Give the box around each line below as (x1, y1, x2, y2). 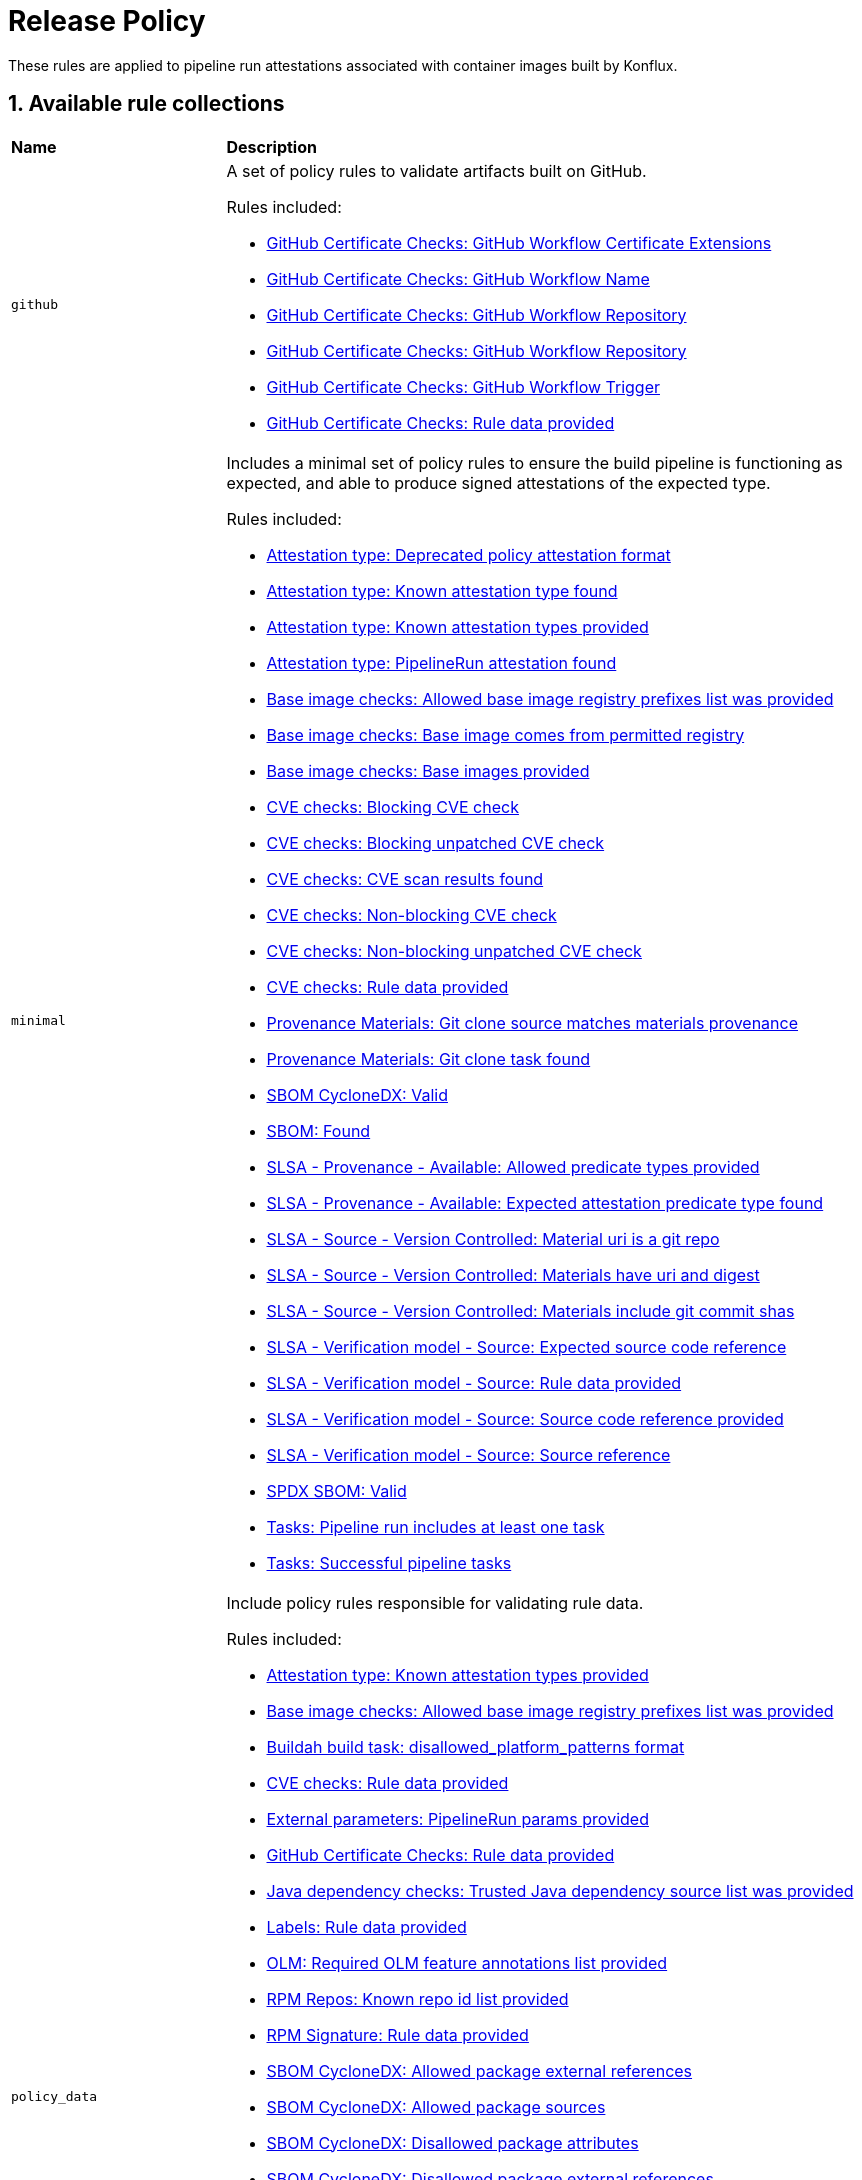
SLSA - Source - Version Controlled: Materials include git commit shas (266, 1300, 795, 1321)
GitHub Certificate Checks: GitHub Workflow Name (266, 268, 650, 289)
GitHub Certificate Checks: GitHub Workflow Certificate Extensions (266, 232, 772, 253)
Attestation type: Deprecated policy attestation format (266, 544, 671, 565)
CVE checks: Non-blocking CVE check (266, 904, 557, 925)
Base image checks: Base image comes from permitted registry (266, 724, 745, 745)
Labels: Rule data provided (266, 1916, 467, 1937)
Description (226, 136, 317, 157)
